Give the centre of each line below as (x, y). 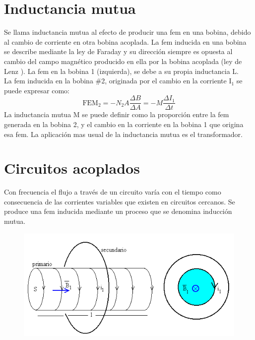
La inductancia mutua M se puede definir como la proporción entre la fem (117, 114)
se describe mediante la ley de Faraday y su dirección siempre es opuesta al (118, 51)
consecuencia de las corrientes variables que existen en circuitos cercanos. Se (120, 201)
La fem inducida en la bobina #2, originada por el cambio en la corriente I (118, 81)
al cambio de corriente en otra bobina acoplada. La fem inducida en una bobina (125, 41)
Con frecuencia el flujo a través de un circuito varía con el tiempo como (113, 192)
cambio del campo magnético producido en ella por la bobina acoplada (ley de (123, 61)
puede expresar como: (37, 90)
